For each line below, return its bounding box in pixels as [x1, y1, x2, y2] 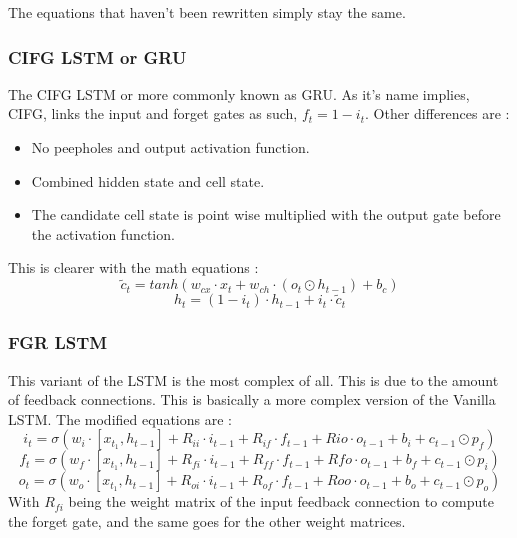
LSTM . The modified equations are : [8, 408, 232, 429]
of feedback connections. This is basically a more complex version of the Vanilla [8, 389, 496, 410]
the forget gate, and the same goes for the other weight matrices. [8, 511, 406, 531]
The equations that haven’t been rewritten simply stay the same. [8, 2, 406, 22]
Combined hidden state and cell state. [31, 170, 265, 191]
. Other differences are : [365, 103, 510, 124]
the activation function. [31, 223, 175, 244]
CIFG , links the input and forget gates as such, [8, 103, 298, 124]
